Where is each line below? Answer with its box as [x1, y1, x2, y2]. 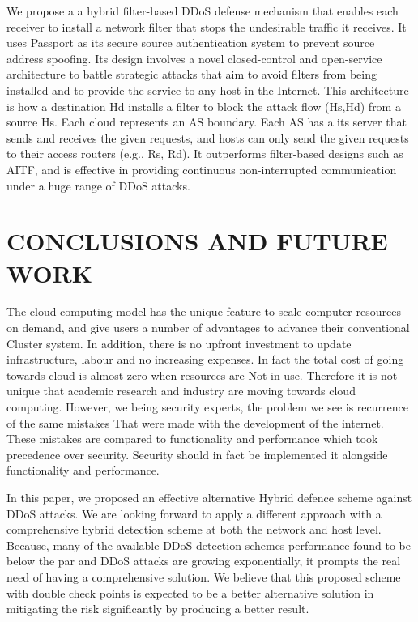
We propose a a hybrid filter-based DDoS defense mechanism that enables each [6, 2, 399, 19]
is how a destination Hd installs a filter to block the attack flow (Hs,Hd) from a [6, 97, 401, 114]
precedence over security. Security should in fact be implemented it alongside [6, 445, 388, 462]
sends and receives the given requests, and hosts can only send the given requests [6, 129, 409, 146]
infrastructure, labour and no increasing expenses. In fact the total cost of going [6, 351, 404, 368]
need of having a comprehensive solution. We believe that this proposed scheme [6, 568, 401, 585]
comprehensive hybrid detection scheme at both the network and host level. [6, 521, 382, 538]
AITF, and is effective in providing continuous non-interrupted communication [6, 160, 397, 177]
